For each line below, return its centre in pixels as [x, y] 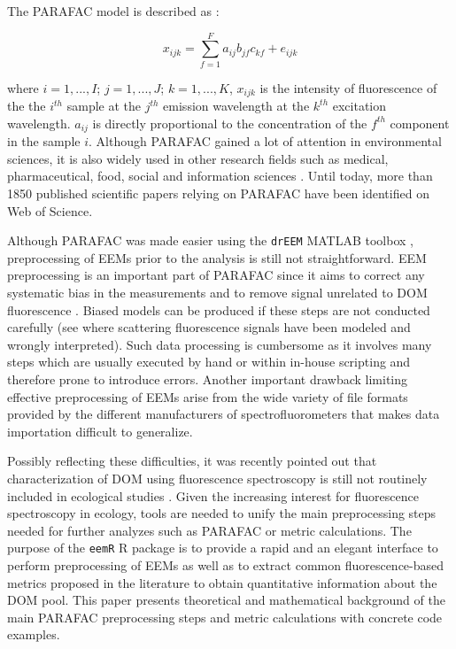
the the [27, 106]
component [420, 123]
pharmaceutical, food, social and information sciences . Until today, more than [220, 176]
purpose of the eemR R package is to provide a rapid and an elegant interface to [223, 548]
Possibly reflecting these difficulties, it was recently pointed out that [192, 461]
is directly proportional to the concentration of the [230, 123]
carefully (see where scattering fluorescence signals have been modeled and [209, 327]
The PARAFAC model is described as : [113, 11]
